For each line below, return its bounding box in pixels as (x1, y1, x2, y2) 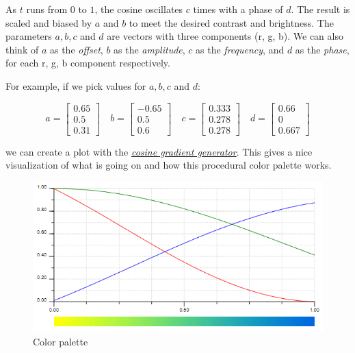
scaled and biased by (5, 15, 92, 29)
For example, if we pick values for (5, 78, 146, 93)
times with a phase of (193, 2, 283, 16)
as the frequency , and (196, 42, 285, 56)
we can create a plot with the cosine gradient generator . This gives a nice (5, 144, 313, 158)
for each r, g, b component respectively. (5, 56, 170, 70)
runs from (26, 2, 68, 16)
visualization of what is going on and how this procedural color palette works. (5, 158, 332, 172)
